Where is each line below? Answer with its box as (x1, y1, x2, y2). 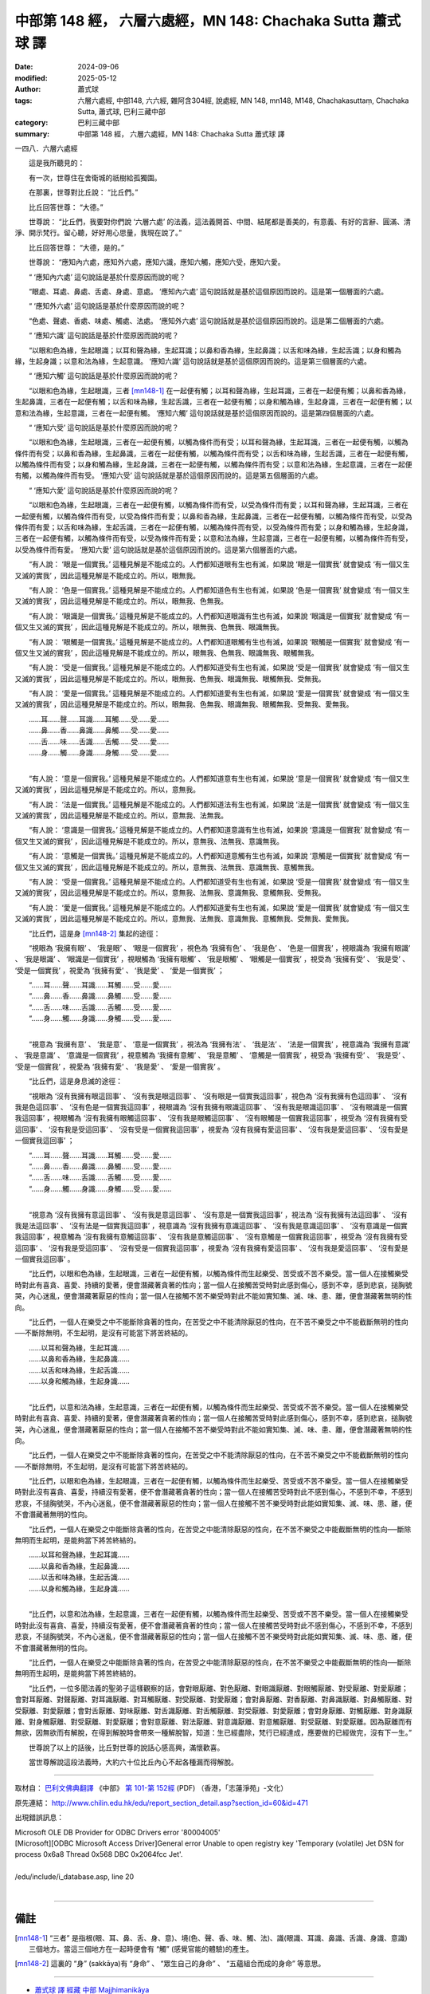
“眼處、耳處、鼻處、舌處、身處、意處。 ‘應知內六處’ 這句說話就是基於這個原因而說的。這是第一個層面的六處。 (28, 286, 389, 296)
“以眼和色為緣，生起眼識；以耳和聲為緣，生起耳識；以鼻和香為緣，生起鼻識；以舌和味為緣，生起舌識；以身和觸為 (28, 345, 402, 355)
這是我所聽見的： (28, 158, 85, 167)
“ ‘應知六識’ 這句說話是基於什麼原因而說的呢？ (28, 331, 179, 341)
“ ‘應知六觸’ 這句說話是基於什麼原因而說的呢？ (28, 371, 179, 380)
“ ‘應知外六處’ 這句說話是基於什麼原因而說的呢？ (28, 301, 186, 311)
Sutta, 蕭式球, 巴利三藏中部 (77, 106, 166, 116)
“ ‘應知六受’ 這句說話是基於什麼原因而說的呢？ (28, 423, 179, 432)
